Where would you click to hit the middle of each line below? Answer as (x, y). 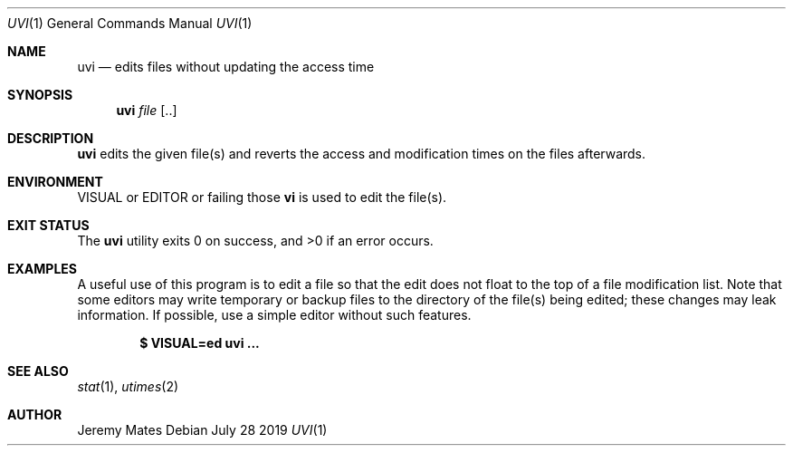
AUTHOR (35, 414)
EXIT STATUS (48, 225)
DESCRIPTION (51, 138)
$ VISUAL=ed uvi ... (200, 343)
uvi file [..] (147, 110)
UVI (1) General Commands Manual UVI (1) (130, 23)
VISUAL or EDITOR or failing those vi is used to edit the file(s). (262, 197)
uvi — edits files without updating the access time (226, 67)
